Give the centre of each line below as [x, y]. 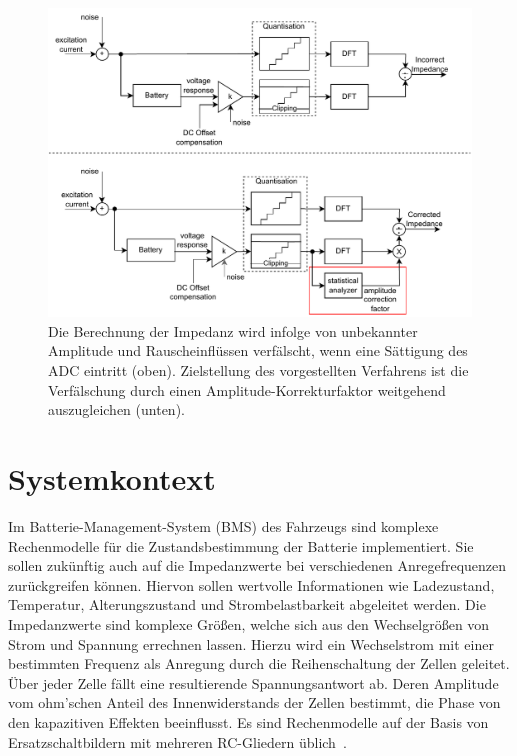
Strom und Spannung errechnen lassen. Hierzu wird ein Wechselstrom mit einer [251, 643]
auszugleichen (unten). [116, 409]
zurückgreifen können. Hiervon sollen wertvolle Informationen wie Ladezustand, [251, 584]
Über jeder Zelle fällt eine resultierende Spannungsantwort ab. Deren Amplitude [253, 682]
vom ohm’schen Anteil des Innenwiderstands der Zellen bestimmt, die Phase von [254, 702]
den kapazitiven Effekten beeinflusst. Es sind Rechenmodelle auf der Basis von [248, 721]
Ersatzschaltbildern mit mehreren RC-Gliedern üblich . [177, 741]
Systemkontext [112, 478]
